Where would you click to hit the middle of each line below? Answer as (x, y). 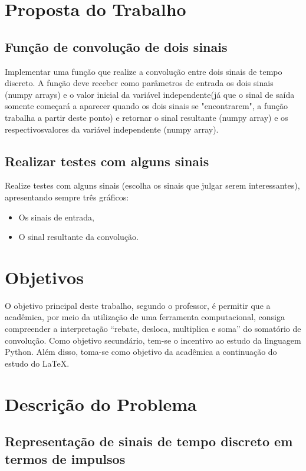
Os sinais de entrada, (57, 217)
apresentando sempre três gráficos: (67, 197)
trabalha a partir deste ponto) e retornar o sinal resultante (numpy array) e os (147, 117)
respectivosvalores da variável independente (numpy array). (112, 129)
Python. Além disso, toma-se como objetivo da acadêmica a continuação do (141, 352)
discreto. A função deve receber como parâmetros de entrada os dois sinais (139, 83)
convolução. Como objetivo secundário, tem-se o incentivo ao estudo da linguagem (153, 340)
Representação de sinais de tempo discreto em (149, 441)
